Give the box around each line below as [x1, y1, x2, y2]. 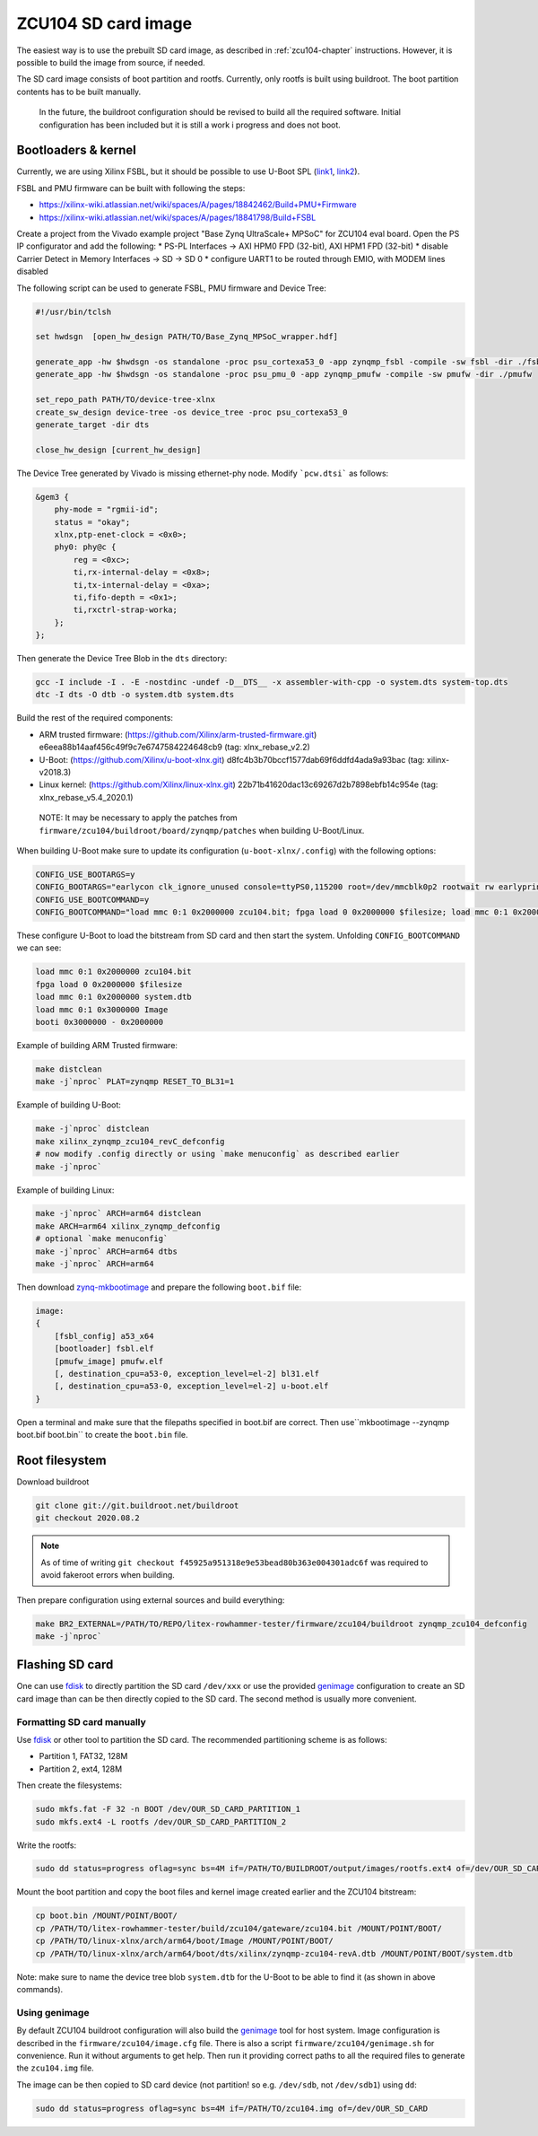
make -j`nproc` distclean [35, 1124, 150, 1134]
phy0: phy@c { [54, 542, 117, 552]
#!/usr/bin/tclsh [35, 306, 112, 317]
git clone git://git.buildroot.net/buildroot [35, 1501, 239, 1511]
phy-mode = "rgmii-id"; [54, 504, 159, 515]
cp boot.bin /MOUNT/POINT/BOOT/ [35, 1911, 178, 1921]
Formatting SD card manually [16, 1715, 147, 1728]
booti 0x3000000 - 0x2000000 [35, 1017, 164, 1028]
